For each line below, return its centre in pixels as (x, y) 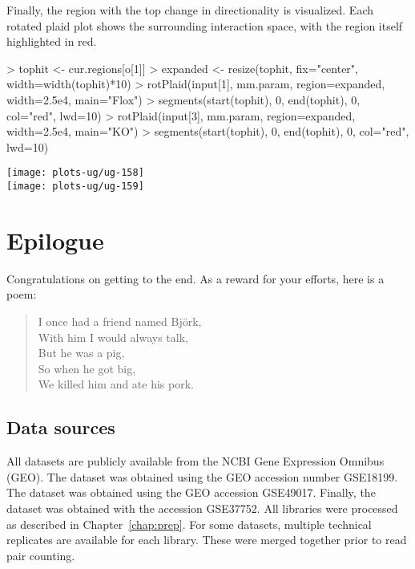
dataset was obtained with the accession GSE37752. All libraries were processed (202, 508)
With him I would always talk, (113, 337)
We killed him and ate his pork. (116, 384)
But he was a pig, (81, 353)
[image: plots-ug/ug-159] (75, 186)
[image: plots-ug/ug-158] (75, 173)
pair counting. (41, 555)
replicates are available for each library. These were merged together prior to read (207, 540)
